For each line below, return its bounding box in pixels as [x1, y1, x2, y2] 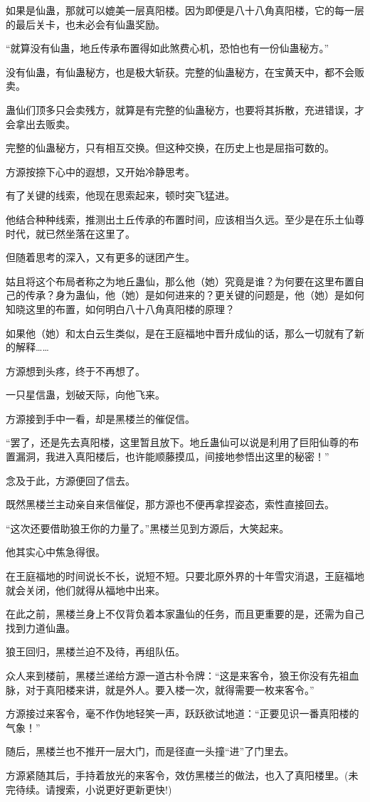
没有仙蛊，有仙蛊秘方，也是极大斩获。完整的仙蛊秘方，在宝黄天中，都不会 [6, 64, 354, 79]
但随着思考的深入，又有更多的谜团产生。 [6, 250, 195, 265]
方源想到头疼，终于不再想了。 [6, 363, 145, 378]
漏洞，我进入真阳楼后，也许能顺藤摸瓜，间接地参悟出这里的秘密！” [15, 449, 329, 464]
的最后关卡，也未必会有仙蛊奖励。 [6, 16, 165, 31]
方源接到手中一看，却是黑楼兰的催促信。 [6, 411, 195, 426]
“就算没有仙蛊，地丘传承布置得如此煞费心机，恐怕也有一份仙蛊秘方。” [6, 41, 329, 56]
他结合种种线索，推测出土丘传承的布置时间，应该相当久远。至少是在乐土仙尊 [6, 211, 364, 226]
